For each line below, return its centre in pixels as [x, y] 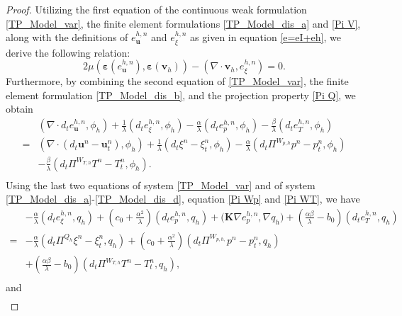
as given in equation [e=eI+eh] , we [266, 37]
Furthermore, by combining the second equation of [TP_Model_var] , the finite [177, 81]
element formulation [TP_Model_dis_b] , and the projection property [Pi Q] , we [181, 95]
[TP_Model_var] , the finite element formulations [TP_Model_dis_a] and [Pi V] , [183, 23]
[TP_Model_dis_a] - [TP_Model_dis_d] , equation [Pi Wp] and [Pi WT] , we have [183, 199]
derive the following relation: [68, 52]
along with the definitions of [67, 37]
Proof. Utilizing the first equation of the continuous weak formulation [156, 9]
